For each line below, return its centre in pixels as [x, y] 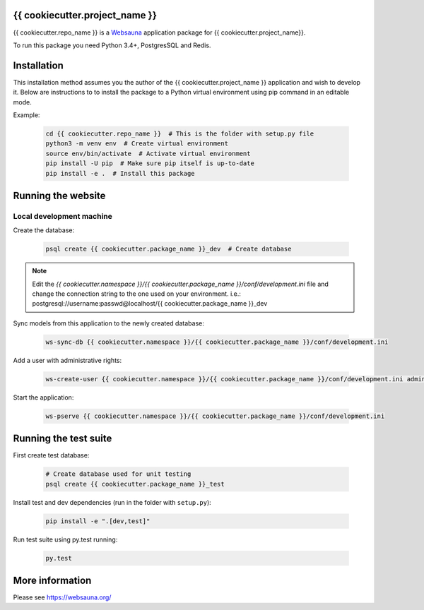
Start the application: [43, 397]
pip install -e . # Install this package [120, 173]
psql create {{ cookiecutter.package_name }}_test [135, 484]
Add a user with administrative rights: [67, 360]
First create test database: [51, 455]
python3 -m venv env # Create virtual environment [137, 144]
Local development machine [63, 216]
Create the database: [44, 230]
